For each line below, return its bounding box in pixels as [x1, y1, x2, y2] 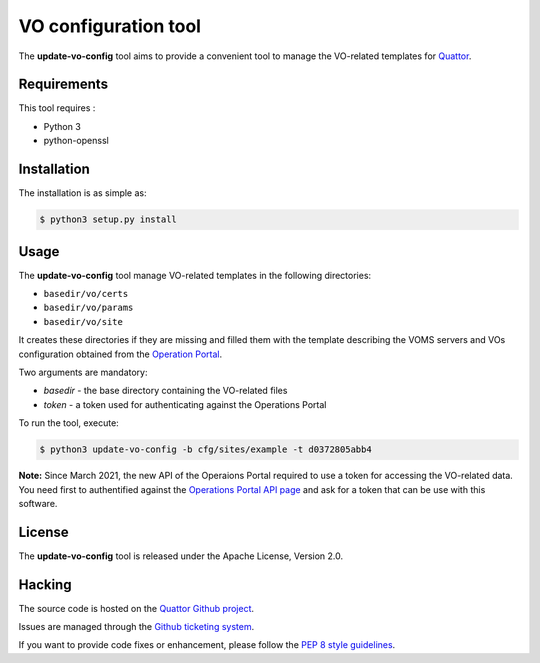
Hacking [18, 576, 72, 593]
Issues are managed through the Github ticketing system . [18, 621, 255, 633]
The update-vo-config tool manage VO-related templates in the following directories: [18, 269, 372, 281]
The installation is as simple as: [18, 187, 147, 199]
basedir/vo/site [43, 316, 124, 327]
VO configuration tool [18, 15, 202, 37]
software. [18, 497, 58, 509]
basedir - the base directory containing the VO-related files [43, 385, 288, 397]
